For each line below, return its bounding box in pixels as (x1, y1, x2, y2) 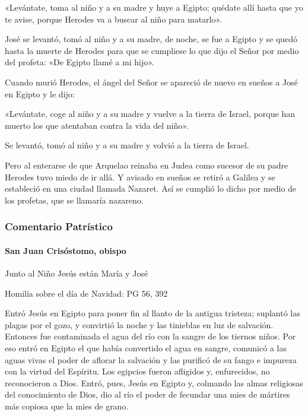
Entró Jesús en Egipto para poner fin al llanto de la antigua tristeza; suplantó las (5, 307, 300, 319)
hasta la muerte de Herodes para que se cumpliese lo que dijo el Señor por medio (5, 44, 299, 56)
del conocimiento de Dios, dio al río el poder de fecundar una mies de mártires (5, 388, 290, 401)
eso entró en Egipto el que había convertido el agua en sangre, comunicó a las (5, 341, 287, 354)
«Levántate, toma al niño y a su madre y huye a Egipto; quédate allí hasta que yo (5, 1, 303, 13)
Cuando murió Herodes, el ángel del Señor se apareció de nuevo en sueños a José (5, 75, 298, 88)
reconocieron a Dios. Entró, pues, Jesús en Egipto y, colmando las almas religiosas (5, 376, 303, 389)
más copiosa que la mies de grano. (5, 399, 129, 412)
